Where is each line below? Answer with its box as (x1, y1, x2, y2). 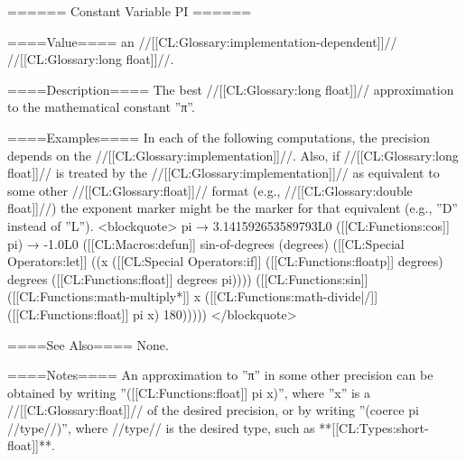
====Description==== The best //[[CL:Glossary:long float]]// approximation (7, 79, 454, 98)
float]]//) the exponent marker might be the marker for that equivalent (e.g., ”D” (7, 198, 458, 217)
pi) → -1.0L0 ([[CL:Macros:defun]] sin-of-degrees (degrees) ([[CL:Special (7, 234, 405, 253)
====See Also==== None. (7, 335, 169, 354)
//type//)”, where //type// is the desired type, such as (7, 418, 315, 437)
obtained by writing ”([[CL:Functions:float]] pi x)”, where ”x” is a (7, 383, 370, 401)
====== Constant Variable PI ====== (7, 2, 252, 20)
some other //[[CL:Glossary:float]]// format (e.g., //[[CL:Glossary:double (7, 180, 413, 199)
